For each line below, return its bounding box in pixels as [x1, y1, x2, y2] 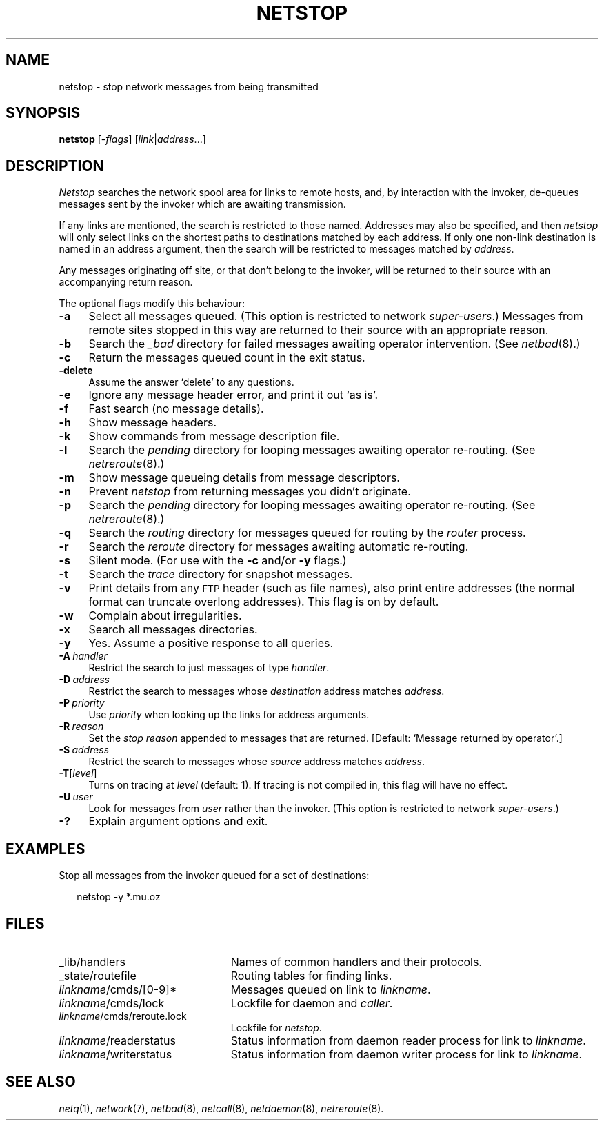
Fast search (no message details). [88, 402, 264, 416]
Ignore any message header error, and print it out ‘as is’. [88, 388, 379, 402]
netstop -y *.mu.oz [77, 891, 161, 903]
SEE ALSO [6, 1073, 76, 1091]
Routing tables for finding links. [230, 968, 392, 982]
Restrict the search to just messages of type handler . [88, 662, 330, 674]
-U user [59, 791, 93, 803]
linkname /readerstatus [59, 1033, 176, 1047]
